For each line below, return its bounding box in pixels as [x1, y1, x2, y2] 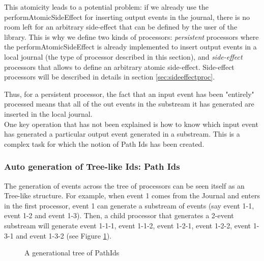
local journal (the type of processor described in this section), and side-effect [4, 51, 243, 62]
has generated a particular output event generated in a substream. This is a [4, 128, 240, 139]
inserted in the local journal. [4, 108, 93, 119]
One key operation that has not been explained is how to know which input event [4, 118, 258, 129]
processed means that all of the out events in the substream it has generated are [4, 98, 254, 109]
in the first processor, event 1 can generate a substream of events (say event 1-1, [4, 200, 254, 211]
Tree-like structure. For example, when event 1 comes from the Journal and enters [4, 190, 260, 201]
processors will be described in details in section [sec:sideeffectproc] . [4, 71, 215, 82]
